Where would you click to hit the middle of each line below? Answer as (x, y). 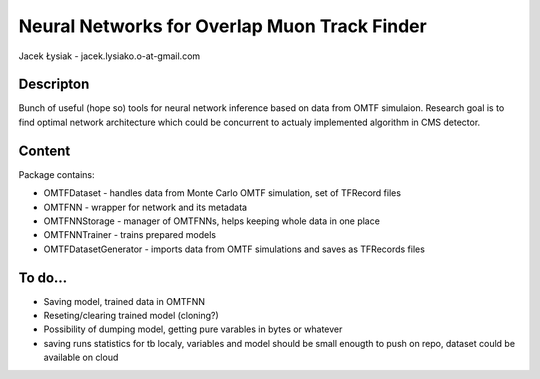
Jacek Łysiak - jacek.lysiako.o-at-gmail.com (109, 56)
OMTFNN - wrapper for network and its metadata (145, 207)
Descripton (54, 84)
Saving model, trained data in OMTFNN (124, 301)
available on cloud (81, 357)
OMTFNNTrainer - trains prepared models (130, 235)
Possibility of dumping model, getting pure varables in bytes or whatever (193, 329)
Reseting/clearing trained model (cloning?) (131, 315)
